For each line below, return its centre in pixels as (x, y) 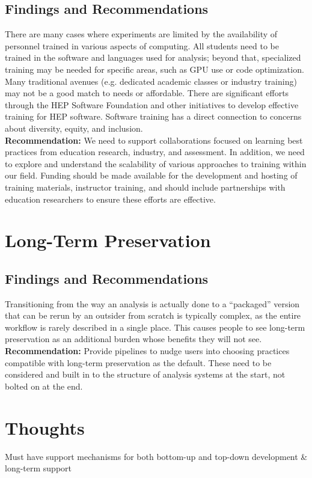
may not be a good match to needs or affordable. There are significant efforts (147, 93)
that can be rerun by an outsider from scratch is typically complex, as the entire (153, 315)
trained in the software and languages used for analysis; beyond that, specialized (153, 57)
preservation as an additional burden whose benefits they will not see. (133, 339)
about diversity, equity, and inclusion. (74, 128)
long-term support (38, 468)
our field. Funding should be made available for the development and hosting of (151, 175)
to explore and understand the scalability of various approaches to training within (156, 163)
